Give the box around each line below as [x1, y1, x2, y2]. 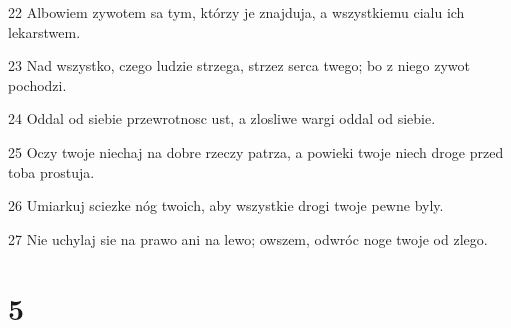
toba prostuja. [8, 161, 95, 182]
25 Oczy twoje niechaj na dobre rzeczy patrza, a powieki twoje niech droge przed [8, 141, 504, 162]
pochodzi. [8, 74, 67, 95]
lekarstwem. [8, 21, 81, 42]
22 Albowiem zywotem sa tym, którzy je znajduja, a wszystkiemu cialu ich [8, 2, 465, 22]
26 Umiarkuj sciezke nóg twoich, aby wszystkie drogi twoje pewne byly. [8, 195, 444, 216]
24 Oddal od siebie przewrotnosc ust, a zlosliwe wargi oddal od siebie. [8, 108, 436, 129]
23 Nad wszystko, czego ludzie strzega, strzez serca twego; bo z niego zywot [8, 55, 470, 76]
